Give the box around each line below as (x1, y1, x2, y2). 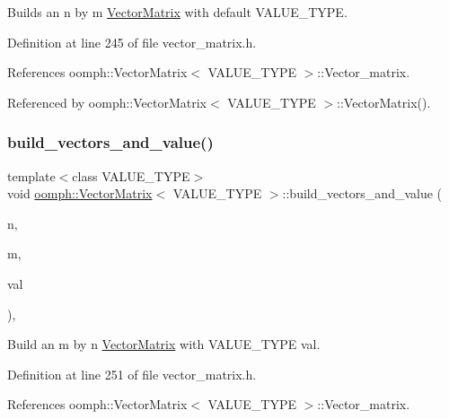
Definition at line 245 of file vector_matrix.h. (7, 32, 257, 51)
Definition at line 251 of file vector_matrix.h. (7, 364, 257, 383)
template (7, 166, 56, 185)
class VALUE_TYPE (72, 166, 190, 185)
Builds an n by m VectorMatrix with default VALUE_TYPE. (7, 3, 348, 21)
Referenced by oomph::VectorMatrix (7, 92, 207, 111)
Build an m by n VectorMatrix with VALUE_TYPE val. (7, 335, 321, 354)
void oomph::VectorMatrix (7, 184, 153, 203)
